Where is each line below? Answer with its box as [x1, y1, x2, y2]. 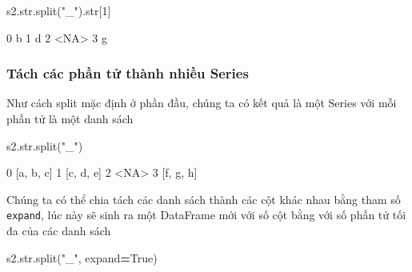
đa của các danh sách [6, 222, 111, 239]
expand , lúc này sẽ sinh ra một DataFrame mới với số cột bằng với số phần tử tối [6, 206, 406, 223]
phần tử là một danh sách [6, 110, 134, 126]
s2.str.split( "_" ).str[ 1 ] [6, 2, 111, 18]
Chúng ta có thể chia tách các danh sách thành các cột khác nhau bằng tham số [6, 190, 401, 207]
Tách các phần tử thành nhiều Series [6, 63, 249, 83]
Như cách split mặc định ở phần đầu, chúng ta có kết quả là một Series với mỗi [6, 94, 397, 111]
